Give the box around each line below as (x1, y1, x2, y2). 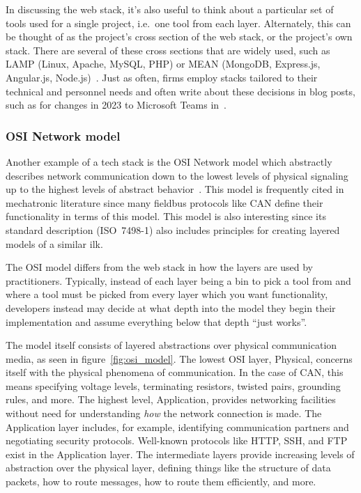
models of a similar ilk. (6, 236, 103, 251)
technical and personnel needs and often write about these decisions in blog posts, (6, 84, 355, 98)
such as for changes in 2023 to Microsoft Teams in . (6, 97, 227, 112)
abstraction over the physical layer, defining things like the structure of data (6, 460, 331, 475)
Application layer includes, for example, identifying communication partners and (6, 419, 349, 434)
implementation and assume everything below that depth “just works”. (6, 314, 307, 329)
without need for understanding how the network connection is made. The (6, 406, 322, 421)
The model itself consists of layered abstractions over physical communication (6, 338, 337, 352)
